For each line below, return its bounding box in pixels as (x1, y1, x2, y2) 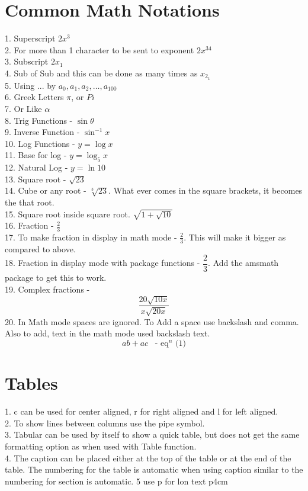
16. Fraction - (5, 219, 54, 232)
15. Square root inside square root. (5, 207, 130, 220)
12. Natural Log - (5, 161, 68, 174)
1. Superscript (5, 32, 56, 44)
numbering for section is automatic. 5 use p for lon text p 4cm (5, 474, 228, 487)
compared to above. (5, 242, 76, 255)
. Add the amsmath (208, 256, 279, 269)
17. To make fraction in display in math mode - (5, 230, 177, 243)
